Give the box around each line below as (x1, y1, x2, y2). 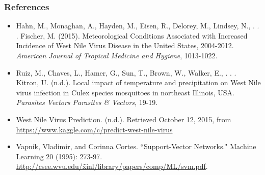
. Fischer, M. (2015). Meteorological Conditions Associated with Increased (16, 30, 248, 41)
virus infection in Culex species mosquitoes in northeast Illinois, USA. (16, 87, 234, 97)
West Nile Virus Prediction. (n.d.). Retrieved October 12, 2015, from (16, 114, 231, 124)
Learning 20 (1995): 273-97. (16, 151, 102, 161)
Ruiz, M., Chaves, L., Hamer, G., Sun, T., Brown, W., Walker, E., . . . (16, 67, 236, 78)
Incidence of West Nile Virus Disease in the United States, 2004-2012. (16, 40, 234, 51)
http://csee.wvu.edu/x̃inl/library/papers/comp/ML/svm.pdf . (16, 161, 208, 171)
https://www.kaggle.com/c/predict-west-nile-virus (16, 124, 173, 134)
